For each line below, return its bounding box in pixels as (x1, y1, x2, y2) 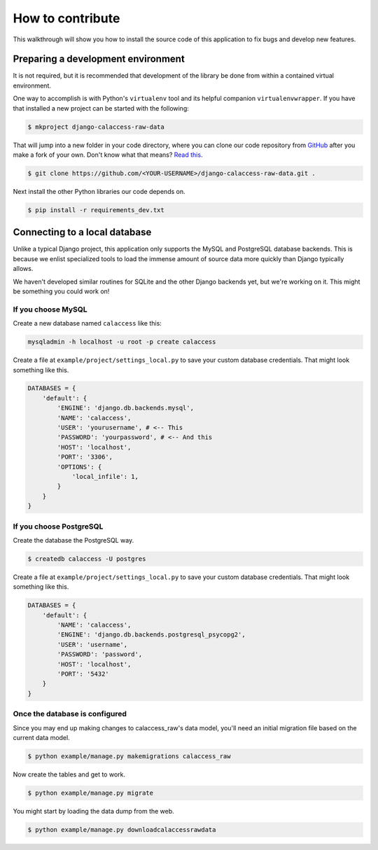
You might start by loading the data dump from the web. (13, 807, 174, 815)
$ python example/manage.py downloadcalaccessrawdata (27, 825, 216, 833)
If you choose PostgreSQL (13, 522, 104, 531)
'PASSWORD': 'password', (57, 650, 143, 658)
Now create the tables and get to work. (13, 770, 126, 779)
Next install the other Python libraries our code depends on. (13, 187, 185, 195)
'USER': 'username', (57, 641, 128, 648)
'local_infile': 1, (71, 473, 139, 480)
